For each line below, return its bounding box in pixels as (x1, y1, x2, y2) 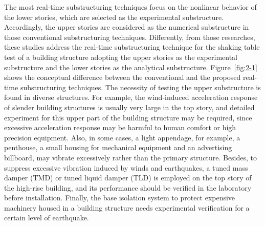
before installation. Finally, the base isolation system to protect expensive (4, 192, 235, 203)
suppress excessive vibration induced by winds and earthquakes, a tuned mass (4, 162, 248, 173)
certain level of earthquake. (4, 212, 89, 223)
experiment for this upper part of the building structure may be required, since (4, 112, 252, 122)
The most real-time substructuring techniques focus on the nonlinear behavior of (4, 2, 257, 12)
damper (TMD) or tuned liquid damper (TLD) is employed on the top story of (4, 172, 252, 183)
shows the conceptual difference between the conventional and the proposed (4, 72, 241, 83)
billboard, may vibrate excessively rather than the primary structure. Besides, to (4, 152, 257, 162)
